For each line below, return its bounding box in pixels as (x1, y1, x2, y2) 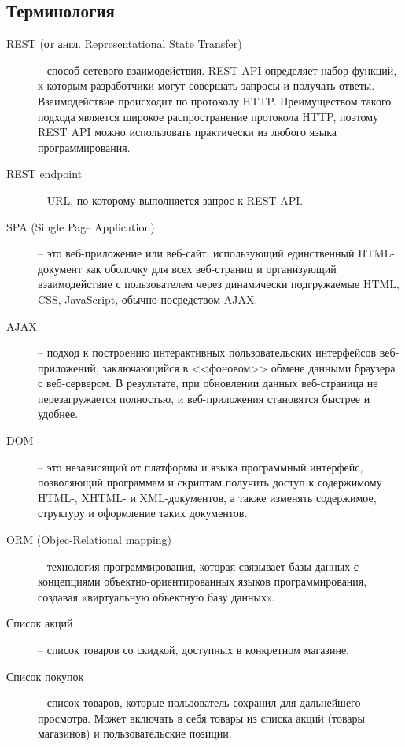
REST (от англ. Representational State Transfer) (6, 35, 242, 52)
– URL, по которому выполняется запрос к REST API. (38, 191, 304, 208)
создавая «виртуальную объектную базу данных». (38, 588, 275, 605)
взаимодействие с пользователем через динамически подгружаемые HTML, (38, 276, 399, 292)
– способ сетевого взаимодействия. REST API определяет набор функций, (38, 61, 397, 78)
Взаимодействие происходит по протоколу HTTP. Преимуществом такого (38, 92, 392, 109)
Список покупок (6, 667, 84, 684)
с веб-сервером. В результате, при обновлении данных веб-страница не (38, 375, 378, 391)
